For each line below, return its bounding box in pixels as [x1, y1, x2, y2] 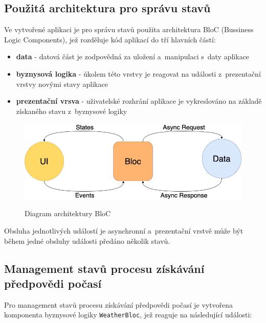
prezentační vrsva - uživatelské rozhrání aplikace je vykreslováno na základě [16, 96, 262, 106]
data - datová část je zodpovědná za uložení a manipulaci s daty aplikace [16, 51, 250, 62]
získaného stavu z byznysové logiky [16, 105, 127, 116]
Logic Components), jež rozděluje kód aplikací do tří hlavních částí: [4, 34, 216, 44]
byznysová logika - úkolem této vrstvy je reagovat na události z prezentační [16, 68, 261, 79]
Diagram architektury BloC [25, 208, 111, 219]
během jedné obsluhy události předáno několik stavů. [4, 235, 170, 246]
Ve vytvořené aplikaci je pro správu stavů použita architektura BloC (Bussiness [4, 24, 254, 35]
